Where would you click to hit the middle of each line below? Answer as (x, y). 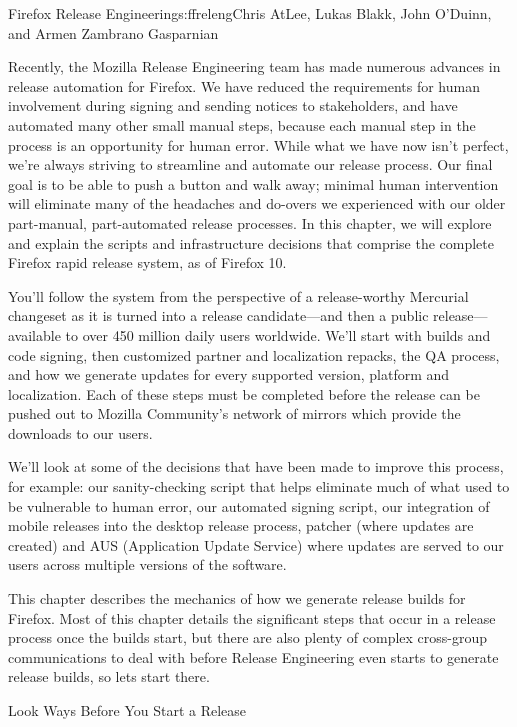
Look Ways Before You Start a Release (127, 710)
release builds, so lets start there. (109, 676)
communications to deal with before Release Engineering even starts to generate (253, 656)
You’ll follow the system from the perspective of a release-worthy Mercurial (238, 295)
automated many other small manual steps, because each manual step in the (242, 124)
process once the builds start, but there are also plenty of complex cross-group (248, 637)
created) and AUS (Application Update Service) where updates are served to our (256, 544)
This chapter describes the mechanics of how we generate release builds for (237, 598)
